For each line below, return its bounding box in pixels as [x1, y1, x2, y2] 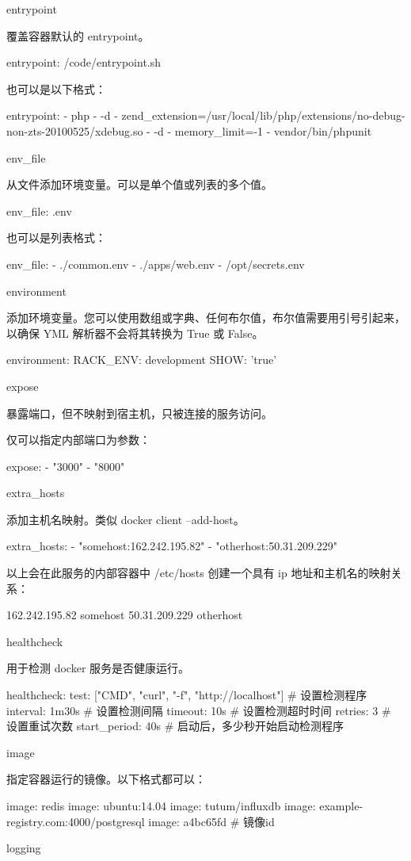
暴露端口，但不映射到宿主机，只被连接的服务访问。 [6, 404, 272, 421]
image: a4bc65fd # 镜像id [148, 813, 275, 829]
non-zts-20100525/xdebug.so [6, 122, 143, 139]
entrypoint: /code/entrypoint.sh [6, 54, 162, 71]
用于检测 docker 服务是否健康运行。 [6, 660, 190, 676]
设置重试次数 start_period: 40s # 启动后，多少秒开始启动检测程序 [6, 717, 344, 734]
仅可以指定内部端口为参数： [6, 431, 150, 448]
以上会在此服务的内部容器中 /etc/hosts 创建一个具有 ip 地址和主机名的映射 [6, 564, 391, 581]
